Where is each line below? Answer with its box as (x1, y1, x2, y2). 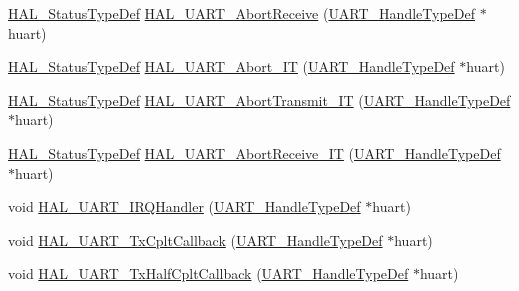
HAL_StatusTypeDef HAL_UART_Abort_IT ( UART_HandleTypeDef (8, 56, 455, 77)
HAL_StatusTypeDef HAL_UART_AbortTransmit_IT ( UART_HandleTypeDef (8, 89, 511, 110)
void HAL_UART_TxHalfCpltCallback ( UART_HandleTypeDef (8, 263, 409, 284)
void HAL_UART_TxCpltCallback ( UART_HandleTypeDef (8, 229, 383, 250)
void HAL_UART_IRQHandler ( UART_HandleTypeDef (8, 196, 361, 217)
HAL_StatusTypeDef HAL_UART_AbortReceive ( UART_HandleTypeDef (8, 3, 475, 23)
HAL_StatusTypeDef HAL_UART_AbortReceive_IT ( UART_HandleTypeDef (8, 142, 501, 163)
